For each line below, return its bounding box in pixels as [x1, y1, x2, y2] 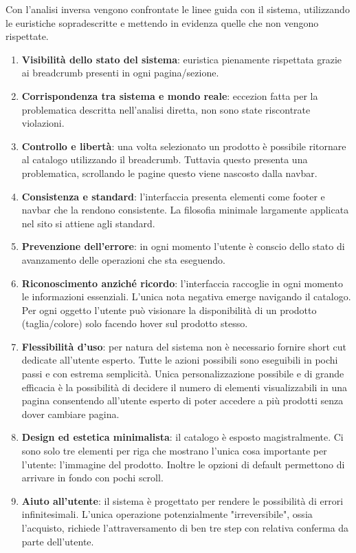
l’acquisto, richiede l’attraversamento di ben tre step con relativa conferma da [21, 521, 349, 534]
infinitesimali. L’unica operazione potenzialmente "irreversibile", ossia [21, 507, 313, 521]
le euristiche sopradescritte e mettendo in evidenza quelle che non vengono [5, 15, 319, 30]
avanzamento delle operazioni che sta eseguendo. [21, 252, 225, 267]
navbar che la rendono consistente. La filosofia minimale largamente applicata [21, 202, 349, 217]
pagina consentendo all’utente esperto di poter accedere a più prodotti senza [21, 393, 344, 408]
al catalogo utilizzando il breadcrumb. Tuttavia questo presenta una [21, 152, 308, 167]
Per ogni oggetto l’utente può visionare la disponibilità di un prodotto [21, 302, 317, 317]
